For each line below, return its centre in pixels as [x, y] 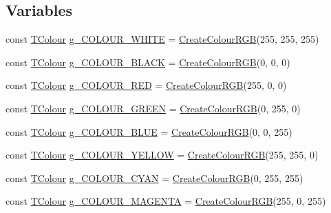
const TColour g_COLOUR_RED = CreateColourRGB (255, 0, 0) [146, 85]
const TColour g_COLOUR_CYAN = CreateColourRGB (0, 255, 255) [154, 177]
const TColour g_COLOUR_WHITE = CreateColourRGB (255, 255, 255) [162, 39]
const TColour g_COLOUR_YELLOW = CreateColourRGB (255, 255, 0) [162, 155]
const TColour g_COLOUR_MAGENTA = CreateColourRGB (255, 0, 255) [166, 201]
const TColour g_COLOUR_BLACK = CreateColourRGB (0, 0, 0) [148, 62]
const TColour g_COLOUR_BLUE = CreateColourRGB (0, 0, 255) [149, 131]
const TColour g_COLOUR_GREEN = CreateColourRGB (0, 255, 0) [153, 108]
